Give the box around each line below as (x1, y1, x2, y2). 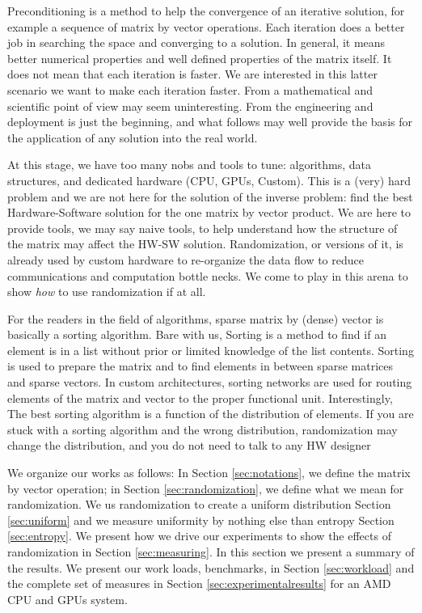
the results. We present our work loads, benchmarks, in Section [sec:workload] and (7, 559, 415, 576)
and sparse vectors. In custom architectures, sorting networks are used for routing (7, 374, 412, 391)
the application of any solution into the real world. (7, 129, 258, 146)
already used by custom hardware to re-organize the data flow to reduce (7, 251, 364, 268)
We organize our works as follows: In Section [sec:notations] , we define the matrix (7, 464, 411, 481)
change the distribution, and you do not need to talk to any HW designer (7, 437, 371, 454)
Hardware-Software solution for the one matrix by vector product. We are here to (7, 204, 411, 221)
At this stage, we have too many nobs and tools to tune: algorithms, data (7, 156, 371, 173)
